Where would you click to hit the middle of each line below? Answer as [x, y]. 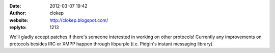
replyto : [18, 28]
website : [19, 20]
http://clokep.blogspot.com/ [79, 20]
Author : [18, 13]
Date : [15, 6]
